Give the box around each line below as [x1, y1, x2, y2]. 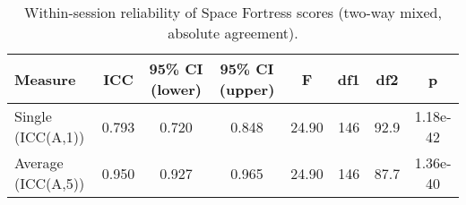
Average [14, 152, 64, 173]
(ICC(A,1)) [14, 126, 85, 147]
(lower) [151, 79, 202, 99]
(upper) [219, 79, 275, 99]
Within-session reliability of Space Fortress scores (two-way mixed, [24, 2, 442, 22]
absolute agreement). [168, 22, 298, 43]
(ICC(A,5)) [14, 173, 85, 193]
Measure [14, 68, 76, 90]
